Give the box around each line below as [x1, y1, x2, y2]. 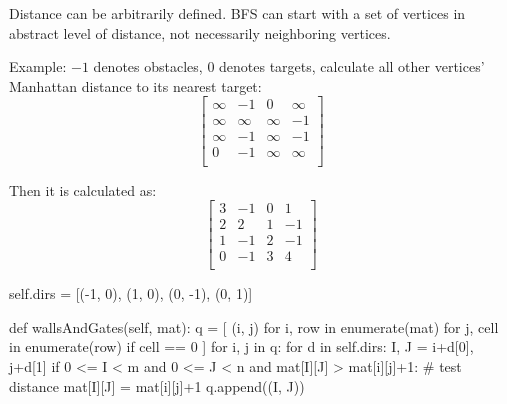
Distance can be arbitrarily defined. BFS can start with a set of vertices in [9, 3, 466, 23]
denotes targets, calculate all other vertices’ [219, 56, 485, 77]
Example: [9, 56, 67, 77]
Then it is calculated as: [9, 179, 157, 200]
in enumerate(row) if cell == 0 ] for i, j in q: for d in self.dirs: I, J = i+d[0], [9, 336, 474, 357]
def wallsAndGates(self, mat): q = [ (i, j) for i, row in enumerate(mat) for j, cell [9, 316, 499, 337]
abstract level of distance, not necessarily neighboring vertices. [9, 22, 391, 43]
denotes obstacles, [93, 56, 203, 77]
